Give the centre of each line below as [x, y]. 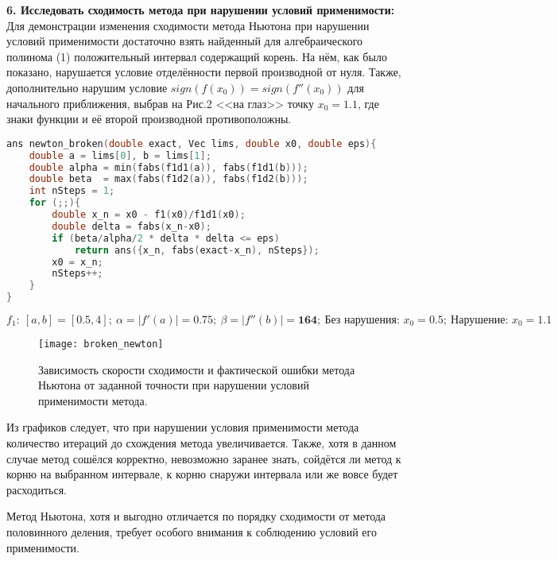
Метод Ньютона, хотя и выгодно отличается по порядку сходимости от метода [196, 516]
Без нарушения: [362, 320]
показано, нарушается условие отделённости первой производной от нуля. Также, [204, 72]
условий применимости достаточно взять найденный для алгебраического [185, 41]
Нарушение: [480, 320]
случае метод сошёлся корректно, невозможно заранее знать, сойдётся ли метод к [204, 458]
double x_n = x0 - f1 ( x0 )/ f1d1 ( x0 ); [149, 215]
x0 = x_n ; [77, 262]
